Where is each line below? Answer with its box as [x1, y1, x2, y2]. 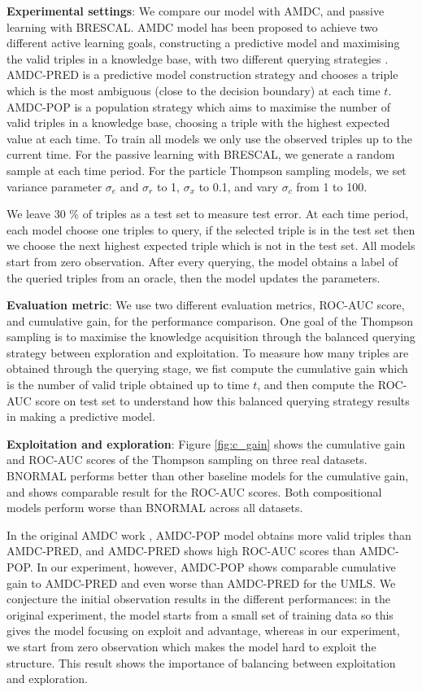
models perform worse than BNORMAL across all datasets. [7, 499, 303, 516]
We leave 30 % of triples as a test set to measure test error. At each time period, [7, 205, 409, 222]
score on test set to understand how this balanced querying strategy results [35, 392, 410, 409]
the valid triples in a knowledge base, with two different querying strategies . [7, 50, 389, 67]
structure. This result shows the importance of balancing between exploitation [7, 654, 396, 671]
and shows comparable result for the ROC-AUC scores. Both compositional [7, 483, 382, 500]
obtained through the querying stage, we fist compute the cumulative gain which [7, 360, 408, 377]
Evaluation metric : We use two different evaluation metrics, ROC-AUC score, [7, 296, 405, 313]
